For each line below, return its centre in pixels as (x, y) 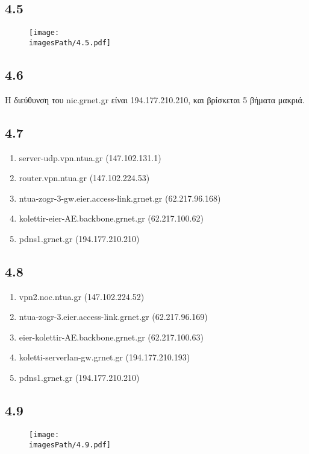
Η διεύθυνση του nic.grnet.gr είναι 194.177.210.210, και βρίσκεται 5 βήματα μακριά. (155, 99)
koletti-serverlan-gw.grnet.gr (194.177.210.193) (105, 357)
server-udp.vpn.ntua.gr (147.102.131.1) (90, 157)
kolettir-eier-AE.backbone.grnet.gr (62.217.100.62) (111, 218)
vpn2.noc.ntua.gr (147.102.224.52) (82, 296)
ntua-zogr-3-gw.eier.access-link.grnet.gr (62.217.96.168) (120, 198)
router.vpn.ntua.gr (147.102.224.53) (84, 178)
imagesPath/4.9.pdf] (70, 445)
